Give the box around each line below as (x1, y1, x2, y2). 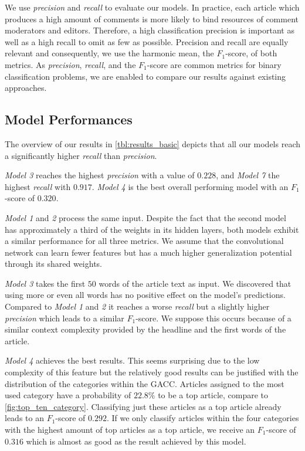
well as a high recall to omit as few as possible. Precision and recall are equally (5, 35, 289, 48)
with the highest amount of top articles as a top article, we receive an (5, 423, 255, 436)
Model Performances (5, 110, 133, 128)
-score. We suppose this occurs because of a (135, 311, 292, 324)
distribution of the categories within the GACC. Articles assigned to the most (5, 377, 284, 389)
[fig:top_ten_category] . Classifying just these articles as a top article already (5, 400, 282, 412)
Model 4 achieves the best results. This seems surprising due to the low (5, 354, 260, 367)
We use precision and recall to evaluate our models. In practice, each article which (5, 1, 300, 13)
